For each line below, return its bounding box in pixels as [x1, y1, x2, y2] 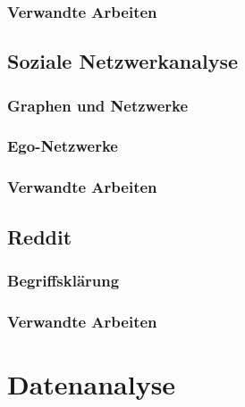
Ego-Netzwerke [7, 135, 118, 157]
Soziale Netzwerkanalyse [7, 47, 239, 75]
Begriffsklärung [7, 269, 120, 291]
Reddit [7, 222, 72, 250]
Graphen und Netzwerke [7, 94, 189, 116]
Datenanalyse [7, 365, 176, 402]
